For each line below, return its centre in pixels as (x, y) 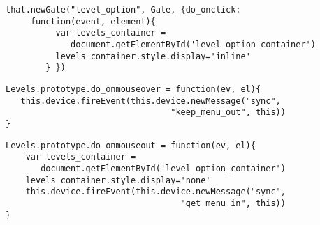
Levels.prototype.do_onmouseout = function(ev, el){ (131, 145)
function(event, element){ (93, 21)
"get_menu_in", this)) (233, 203)
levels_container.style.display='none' (118, 180)
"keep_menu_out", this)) (228, 113)
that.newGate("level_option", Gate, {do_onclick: (123, 10)
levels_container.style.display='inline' (153, 56)
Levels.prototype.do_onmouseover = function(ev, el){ (133, 89)
